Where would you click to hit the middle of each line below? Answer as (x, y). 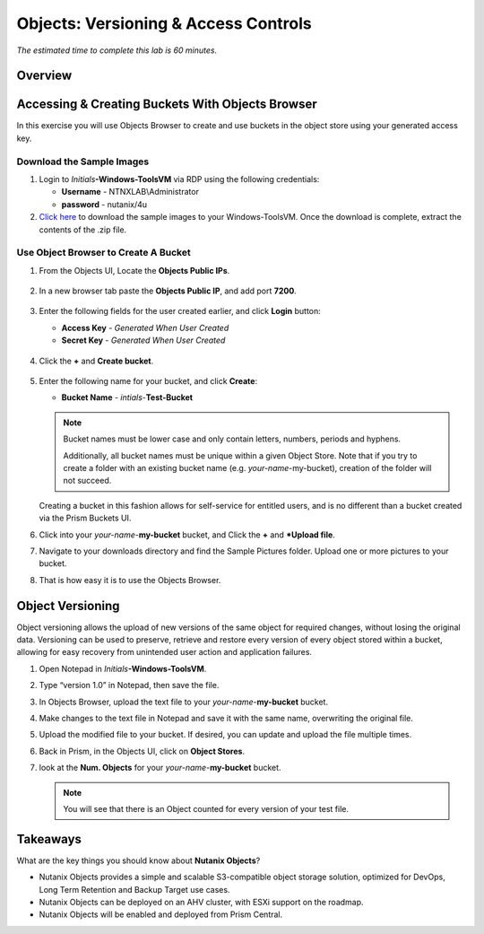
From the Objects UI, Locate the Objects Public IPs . (134, 270)
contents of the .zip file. (83, 230)
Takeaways (49, 839)
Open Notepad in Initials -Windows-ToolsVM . (123, 668)
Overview (44, 76)
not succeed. (87, 481)
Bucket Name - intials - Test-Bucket (127, 397)
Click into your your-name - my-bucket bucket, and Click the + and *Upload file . (187, 535)
